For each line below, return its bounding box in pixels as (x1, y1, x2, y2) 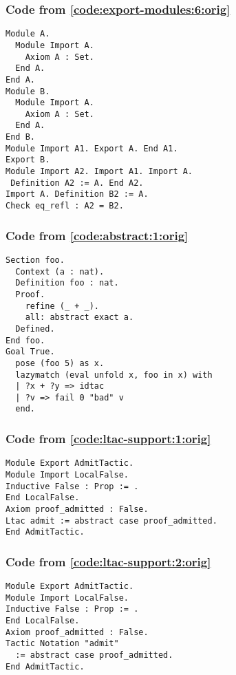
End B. (6, 132, 35, 142)
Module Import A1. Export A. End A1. (6, 143, 178, 153)
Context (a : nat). (15, 266, 105, 277)
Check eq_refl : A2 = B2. (6, 201, 124, 211)
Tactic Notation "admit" (6, 639, 119, 649)
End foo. (6, 335, 45, 345)
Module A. (6, 29, 50, 39)
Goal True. (6, 347, 55, 357)
